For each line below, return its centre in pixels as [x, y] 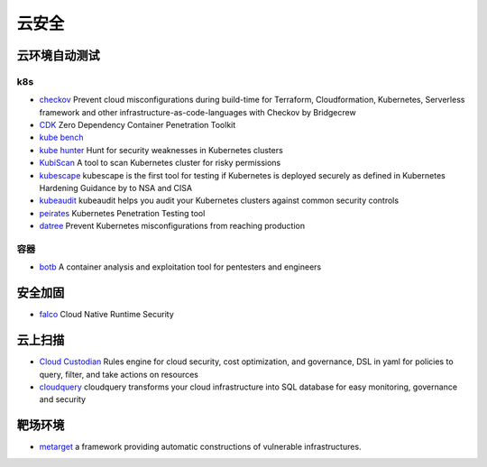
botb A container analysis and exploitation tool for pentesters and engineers [180, 267]
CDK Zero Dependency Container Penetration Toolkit [138, 125]
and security [62, 399]
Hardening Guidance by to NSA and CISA [116, 188]
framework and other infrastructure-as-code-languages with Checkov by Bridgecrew [198, 112]
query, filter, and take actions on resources [119, 374]
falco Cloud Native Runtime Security [107, 315]
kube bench [61, 137]
